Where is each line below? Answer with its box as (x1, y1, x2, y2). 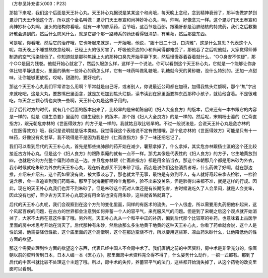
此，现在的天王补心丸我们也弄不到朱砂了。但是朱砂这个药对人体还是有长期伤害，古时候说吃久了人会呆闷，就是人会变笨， (9, 185, 257, 191)
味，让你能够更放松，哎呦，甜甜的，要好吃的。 (9, 74, 105, 80)
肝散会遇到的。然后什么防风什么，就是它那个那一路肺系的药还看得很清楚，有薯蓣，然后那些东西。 (9, 30, 209, 37)
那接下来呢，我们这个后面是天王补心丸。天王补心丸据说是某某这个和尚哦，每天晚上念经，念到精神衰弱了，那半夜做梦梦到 (9, 10, 257, 16)
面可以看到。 (9, 266, 36, 272)
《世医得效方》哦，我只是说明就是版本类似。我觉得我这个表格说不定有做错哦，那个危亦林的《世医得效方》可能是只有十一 (9, 127, 257, 134)
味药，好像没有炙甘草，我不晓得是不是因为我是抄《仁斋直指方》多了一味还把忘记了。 (9, 135, 183, 140)
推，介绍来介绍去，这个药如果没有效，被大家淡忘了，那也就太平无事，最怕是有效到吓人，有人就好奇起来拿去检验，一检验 (9, 171, 257, 177)
